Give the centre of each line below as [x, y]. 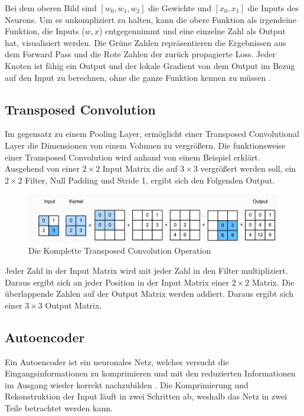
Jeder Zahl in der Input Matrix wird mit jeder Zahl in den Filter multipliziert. [146, 270]
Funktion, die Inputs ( [45, 31]
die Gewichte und [180, 8]
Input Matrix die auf [140, 168]
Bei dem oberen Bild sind [51, 8]
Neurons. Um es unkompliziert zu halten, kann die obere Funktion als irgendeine [151, 19]
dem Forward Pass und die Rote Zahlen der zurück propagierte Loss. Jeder [140, 54]
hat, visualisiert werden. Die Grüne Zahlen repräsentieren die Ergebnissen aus [146, 42]
